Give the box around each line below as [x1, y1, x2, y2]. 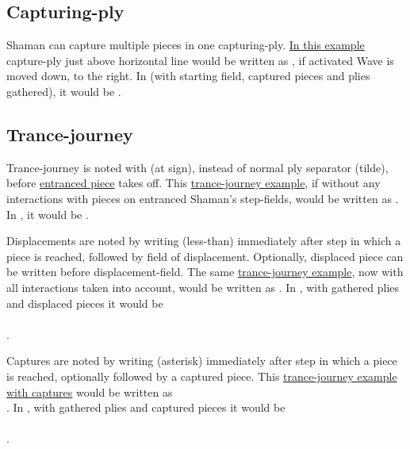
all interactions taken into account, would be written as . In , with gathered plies [6, 278, 400, 295]
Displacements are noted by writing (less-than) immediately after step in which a [6, 232, 401, 249]
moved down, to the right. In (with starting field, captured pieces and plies [6, 67, 370, 84]
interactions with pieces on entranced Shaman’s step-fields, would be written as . [6, 190, 399, 206]
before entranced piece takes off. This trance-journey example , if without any [6, 175, 381, 191]
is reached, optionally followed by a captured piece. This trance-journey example [6, 367, 397, 384]
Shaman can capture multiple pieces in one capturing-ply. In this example [6, 36, 365, 53]
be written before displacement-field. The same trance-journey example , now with [6, 263, 404, 280]
